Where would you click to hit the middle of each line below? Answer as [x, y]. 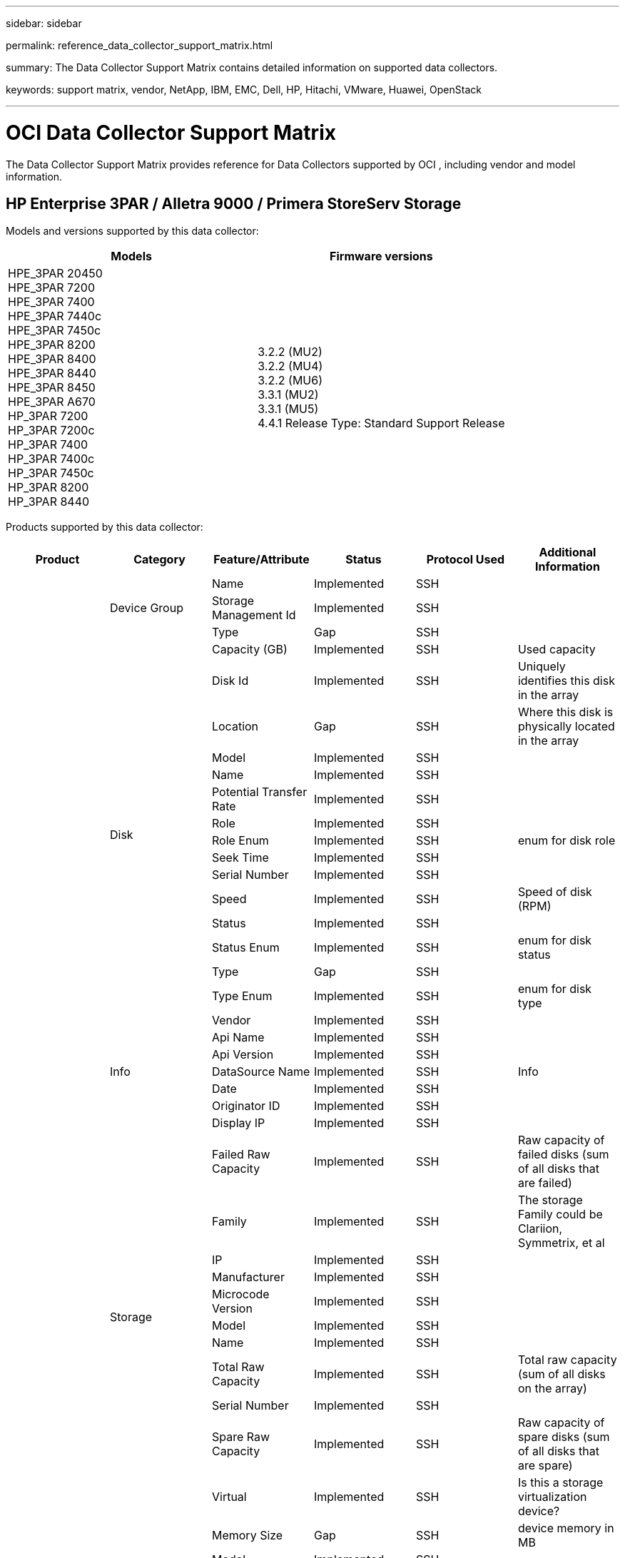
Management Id [254, 615]
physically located [566, 727]
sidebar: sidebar [44, 23]
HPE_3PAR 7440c [55, 316]
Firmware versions [381, 256]
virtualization [552, 1497]
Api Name [238, 1038]
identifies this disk [566, 681]
